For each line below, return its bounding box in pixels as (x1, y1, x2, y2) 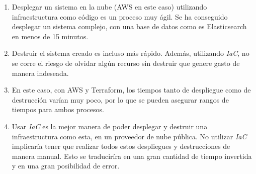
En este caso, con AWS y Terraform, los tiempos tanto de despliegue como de (12, 84, 251, 95)
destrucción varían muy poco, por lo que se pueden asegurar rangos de (12, 94, 229, 105)
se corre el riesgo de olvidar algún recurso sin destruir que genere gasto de (12, 57, 240, 68)
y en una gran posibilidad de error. (12, 160, 120, 171)
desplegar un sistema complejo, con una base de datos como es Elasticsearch (12, 21, 247, 32)
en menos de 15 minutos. (12, 31, 89, 41)
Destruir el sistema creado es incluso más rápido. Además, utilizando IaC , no (12, 48, 249, 58)
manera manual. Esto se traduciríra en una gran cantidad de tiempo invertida (12, 150, 252, 161)
